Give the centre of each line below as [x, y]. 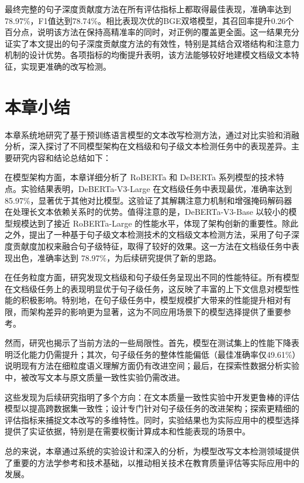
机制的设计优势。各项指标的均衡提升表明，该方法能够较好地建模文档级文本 [148, 55]
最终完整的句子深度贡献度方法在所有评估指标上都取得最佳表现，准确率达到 [148, 9]
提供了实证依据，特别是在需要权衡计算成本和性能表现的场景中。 [127, 431]
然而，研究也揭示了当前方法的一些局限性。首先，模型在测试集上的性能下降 [148, 343]
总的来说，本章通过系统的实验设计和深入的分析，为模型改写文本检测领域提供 [152, 451]
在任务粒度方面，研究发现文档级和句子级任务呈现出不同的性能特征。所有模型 [152, 277]
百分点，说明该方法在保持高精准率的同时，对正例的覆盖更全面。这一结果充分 [152, 32]
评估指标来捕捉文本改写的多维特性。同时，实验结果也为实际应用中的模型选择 [152, 419]
